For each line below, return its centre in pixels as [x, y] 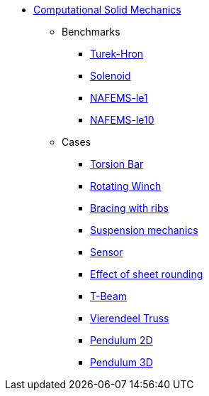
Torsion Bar [117, 164]
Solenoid [111, 76]
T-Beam [109, 296]
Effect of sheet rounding [147, 274]
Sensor [107, 252]
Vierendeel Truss [130, 318]
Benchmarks [91, 32]
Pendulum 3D [122, 362]
